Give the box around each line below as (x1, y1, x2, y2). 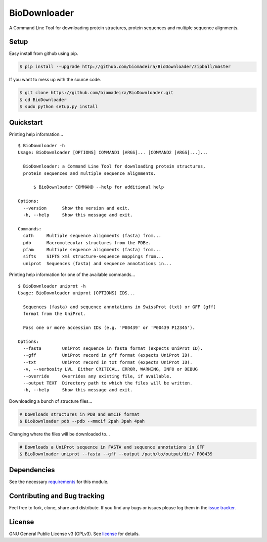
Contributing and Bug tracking (9, 491, 105, 500)
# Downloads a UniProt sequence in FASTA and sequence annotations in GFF (19, 444, 205, 450)
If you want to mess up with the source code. (9, 77, 101, 83)
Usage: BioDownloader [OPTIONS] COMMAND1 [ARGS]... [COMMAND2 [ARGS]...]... (18, 150, 209, 156)
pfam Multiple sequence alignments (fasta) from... (23, 247, 162, 252)
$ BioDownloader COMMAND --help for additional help (33, 184, 164, 190)
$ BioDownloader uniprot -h (18, 283, 86, 289)
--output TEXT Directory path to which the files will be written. (23, 380, 193, 386)
